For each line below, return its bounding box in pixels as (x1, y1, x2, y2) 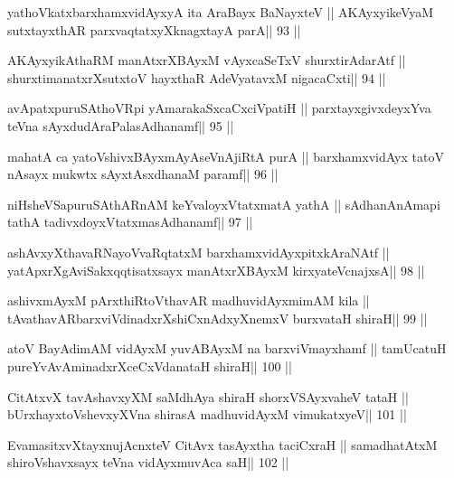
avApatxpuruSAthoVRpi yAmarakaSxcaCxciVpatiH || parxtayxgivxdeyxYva (7, 98, 431, 117)
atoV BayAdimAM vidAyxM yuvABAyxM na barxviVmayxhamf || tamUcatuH (7, 339, 447, 358)
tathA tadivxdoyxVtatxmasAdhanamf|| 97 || (7, 212, 253, 231)
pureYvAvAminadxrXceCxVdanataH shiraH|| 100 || (7, 356, 292, 375)
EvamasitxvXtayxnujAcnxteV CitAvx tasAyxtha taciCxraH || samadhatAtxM (7, 435, 438, 454)
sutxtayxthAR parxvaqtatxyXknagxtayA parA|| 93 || (7, 20, 301, 39)
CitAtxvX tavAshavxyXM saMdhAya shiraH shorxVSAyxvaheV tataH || (7, 387, 409, 406)
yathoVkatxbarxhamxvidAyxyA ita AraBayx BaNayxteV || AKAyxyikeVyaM (7, 3, 434, 21)
